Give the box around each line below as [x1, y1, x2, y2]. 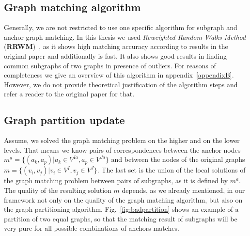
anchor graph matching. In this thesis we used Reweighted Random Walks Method [4, 31, 246, 42]
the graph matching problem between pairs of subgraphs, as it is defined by [4, 175, 228, 186]
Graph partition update [4, 112, 125, 127]
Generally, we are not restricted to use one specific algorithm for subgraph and [4, 22, 237, 32]
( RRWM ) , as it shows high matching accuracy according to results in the [4, 41, 228, 51]
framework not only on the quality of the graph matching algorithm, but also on [4, 194, 243, 205]
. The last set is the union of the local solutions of [97, 165, 246, 175]
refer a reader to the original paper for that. [4, 89, 135, 99]
